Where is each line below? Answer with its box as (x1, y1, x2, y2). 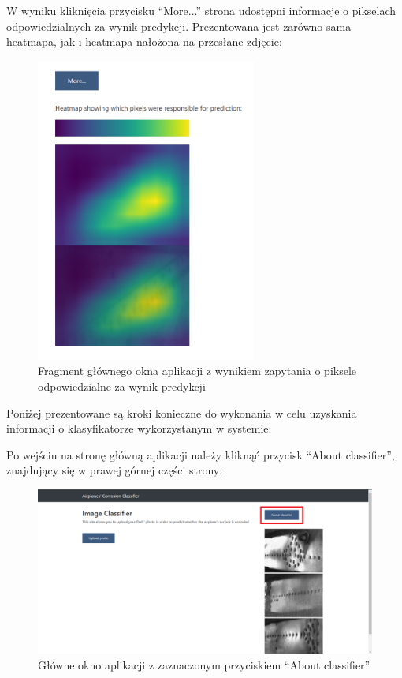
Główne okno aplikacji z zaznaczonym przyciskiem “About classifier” (38, 656, 370, 672)
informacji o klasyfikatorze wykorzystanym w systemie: (6, 420, 272, 436)
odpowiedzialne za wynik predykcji (38, 378, 206, 395)
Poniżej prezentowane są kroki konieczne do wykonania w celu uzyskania (6, 404, 357, 421)
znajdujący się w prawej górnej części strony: (6, 462, 223, 478)
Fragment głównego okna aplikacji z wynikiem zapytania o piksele (38, 362, 357, 379)
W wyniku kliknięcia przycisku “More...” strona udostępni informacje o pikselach (6, 2, 396, 18)
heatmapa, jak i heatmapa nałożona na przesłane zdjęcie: (6, 33, 282, 50)
